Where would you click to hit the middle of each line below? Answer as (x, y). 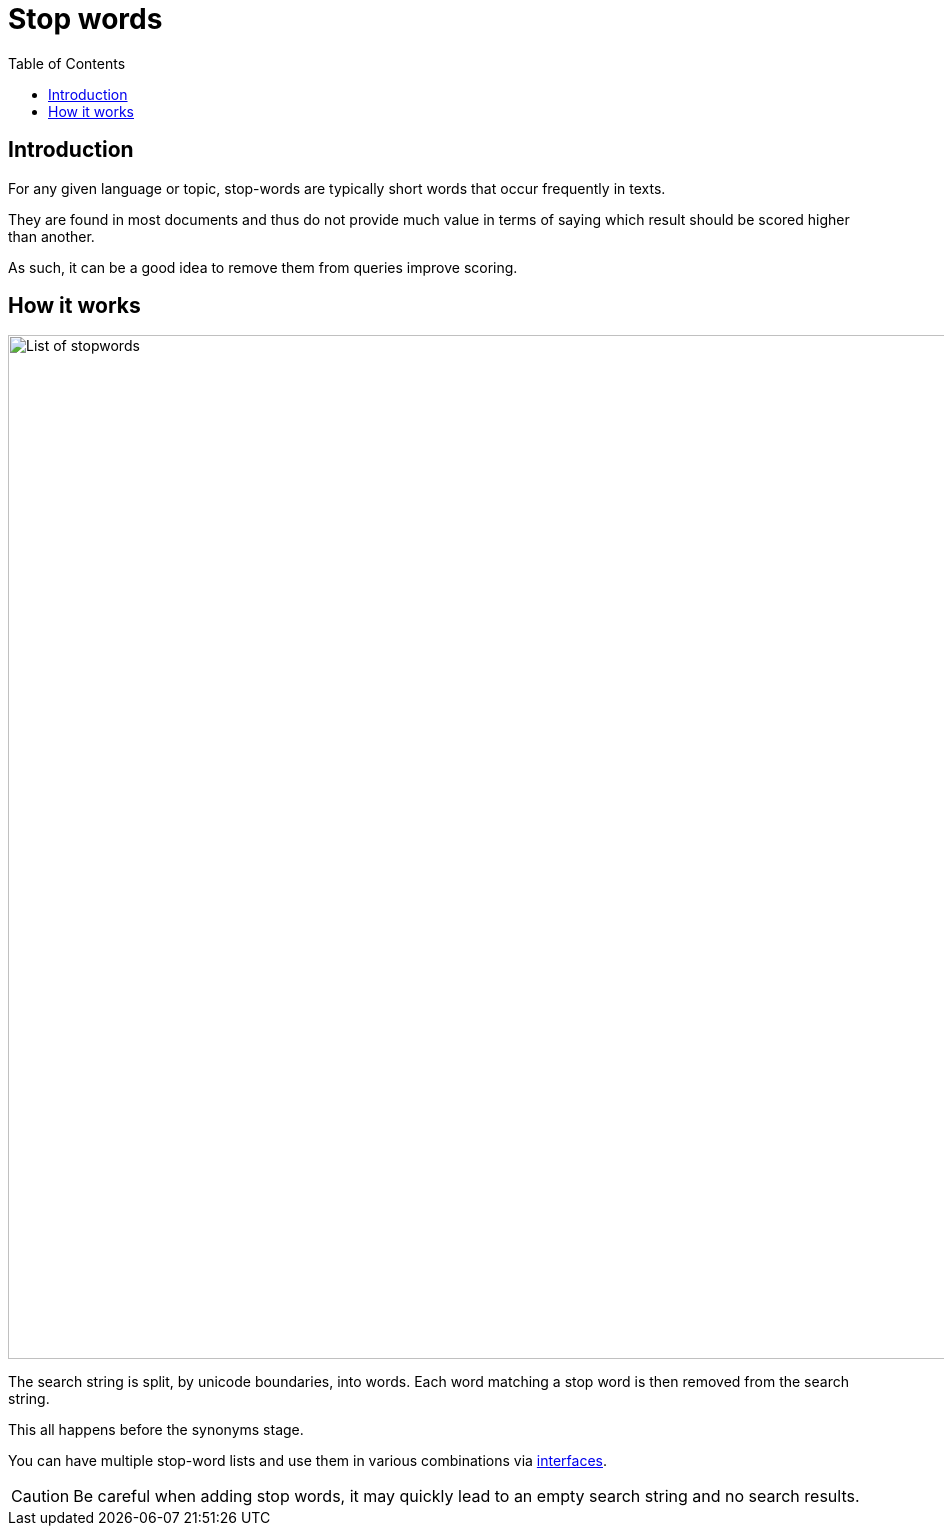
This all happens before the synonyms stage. (156, 1430)
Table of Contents (67, 63)
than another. (51, 236)
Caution (40, 1496)
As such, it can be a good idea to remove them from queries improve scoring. (263, 267)
